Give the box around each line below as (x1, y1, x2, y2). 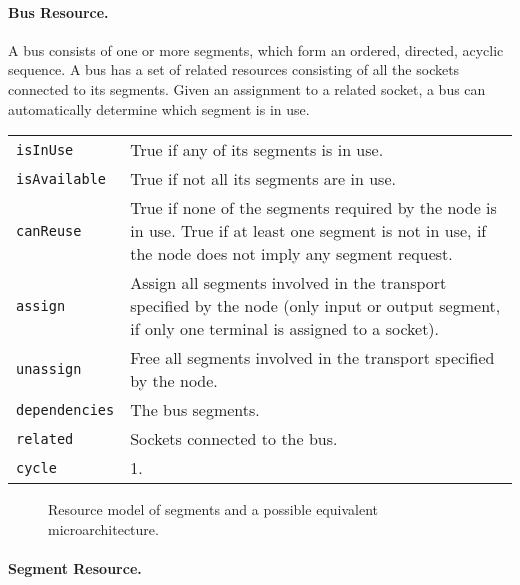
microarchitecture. (48, 518, 159, 539)
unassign (16, 361, 82, 378)
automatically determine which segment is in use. (8, 98, 310, 119)
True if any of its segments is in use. (130, 138, 384, 162)
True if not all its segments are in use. (130, 167, 396, 191)
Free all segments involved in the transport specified (130, 346, 495, 370)
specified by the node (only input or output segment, (130, 294, 501, 318)
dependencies (16, 401, 115, 418)
